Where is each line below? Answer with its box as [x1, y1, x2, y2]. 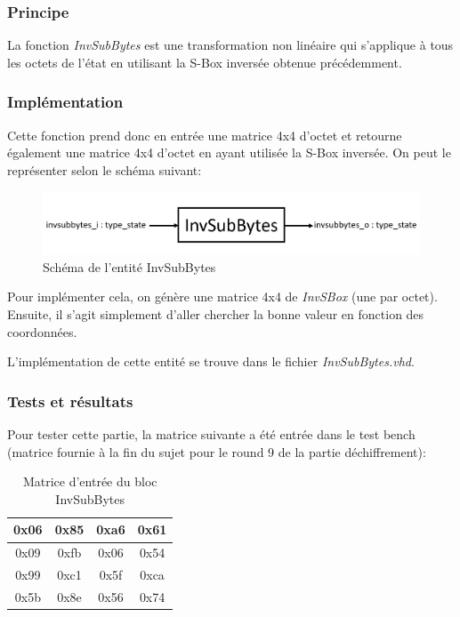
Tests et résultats [7, 389, 133, 412]
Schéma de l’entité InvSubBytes [43, 257, 216, 276]
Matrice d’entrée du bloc [22, 472, 157, 491]
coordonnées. [7, 322, 77, 341]
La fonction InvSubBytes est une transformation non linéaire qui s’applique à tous [7, 36, 454, 54]
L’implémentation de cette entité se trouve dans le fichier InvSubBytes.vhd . [7, 352, 415, 371]
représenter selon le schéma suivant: [7, 160, 202, 179]
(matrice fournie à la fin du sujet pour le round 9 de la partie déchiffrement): [7, 442, 426, 461]
